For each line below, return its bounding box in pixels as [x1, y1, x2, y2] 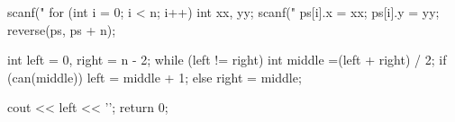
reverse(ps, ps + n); [7, 20, 116, 39]
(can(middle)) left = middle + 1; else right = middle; [7, 67, 302, 86]
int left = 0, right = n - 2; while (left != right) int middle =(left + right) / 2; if [7, 50, 447, 69]
